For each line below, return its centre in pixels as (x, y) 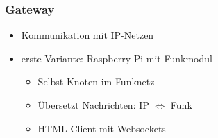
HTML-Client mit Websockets (102, 128)
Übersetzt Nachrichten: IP (93, 105)
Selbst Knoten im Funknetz (96, 81)
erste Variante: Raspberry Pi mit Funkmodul (117, 58)
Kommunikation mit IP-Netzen (87, 35)
